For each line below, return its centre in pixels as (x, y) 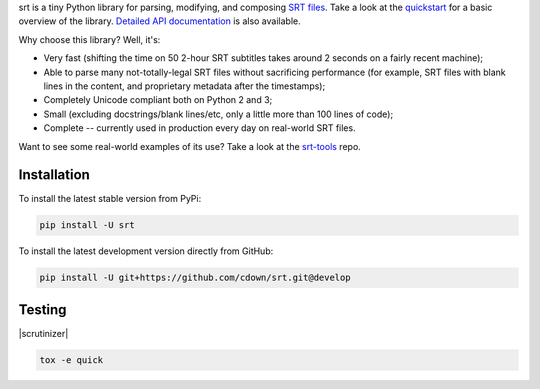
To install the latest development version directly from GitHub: (146, 251)
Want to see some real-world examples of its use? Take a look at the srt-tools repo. (190, 146)
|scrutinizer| (43, 333)
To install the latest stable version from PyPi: (110, 199)
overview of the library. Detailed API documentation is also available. (159, 21)
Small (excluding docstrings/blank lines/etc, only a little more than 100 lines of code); (218, 114)
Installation (54, 175)
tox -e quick (71, 359)
